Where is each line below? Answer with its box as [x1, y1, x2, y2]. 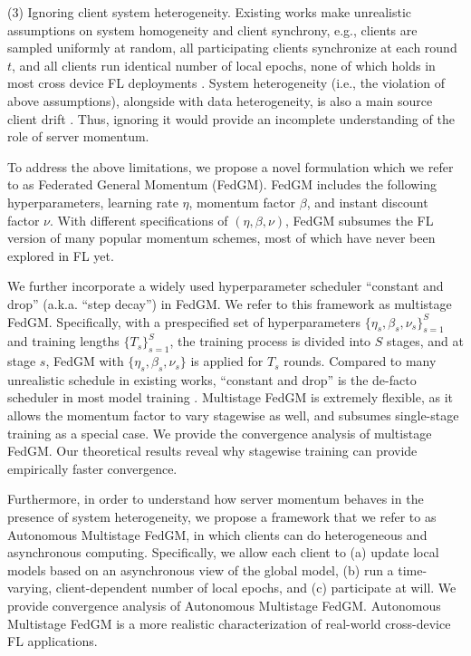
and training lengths [7, 332, 120, 351]
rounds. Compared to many [284, 352, 437, 371]
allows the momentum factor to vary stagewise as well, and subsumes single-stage [7, 406, 459, 425]
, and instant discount [306, 192, 428, 211]
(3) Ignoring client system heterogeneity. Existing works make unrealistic [7, 3, 411, 21]
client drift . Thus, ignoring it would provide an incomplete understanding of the [7, 109, 455, 128]
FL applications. [7, 632, 98, 651]
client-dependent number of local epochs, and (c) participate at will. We [55, 578, 457, 597]
